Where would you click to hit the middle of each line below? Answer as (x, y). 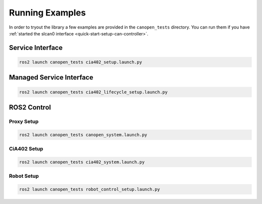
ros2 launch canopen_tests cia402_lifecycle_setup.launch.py (93, 92)
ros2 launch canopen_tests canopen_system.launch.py (83, 135)
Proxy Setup (24, 121)
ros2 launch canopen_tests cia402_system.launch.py (82, 162)
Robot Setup (24, 176)
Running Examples (47, 13)
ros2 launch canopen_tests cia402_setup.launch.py (81, 62)
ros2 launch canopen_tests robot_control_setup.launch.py (90, 189)
